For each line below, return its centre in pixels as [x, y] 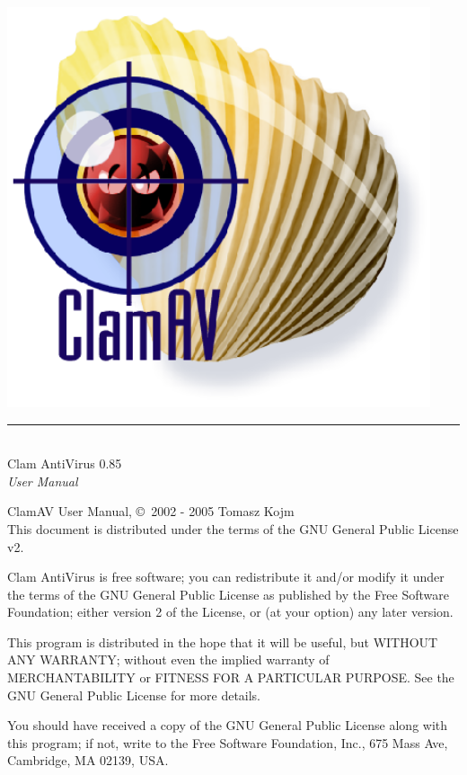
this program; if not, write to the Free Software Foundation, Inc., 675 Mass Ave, [228, 742]
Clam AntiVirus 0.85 [65, 463]
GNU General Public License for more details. [134, 695]
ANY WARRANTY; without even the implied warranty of [168, 659]
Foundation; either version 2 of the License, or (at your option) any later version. [230, 612]
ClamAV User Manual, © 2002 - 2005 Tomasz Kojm [151, 511]
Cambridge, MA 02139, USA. [88, 760]
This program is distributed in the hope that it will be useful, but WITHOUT [223, 641]
